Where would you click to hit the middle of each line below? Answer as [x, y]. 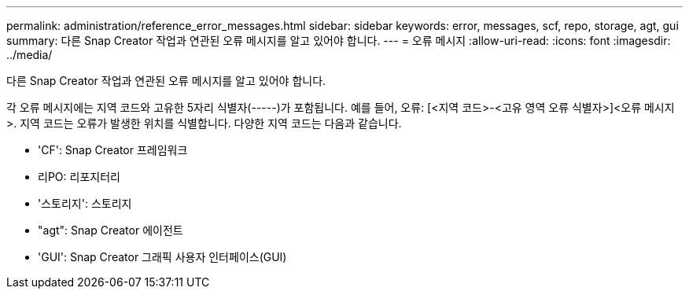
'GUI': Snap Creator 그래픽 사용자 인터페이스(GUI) [162, 257]
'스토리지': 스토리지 [85, 203]
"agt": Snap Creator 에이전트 [111, 230]
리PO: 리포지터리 [79, 177]
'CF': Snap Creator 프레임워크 [113, 150]
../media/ [29, 55]
